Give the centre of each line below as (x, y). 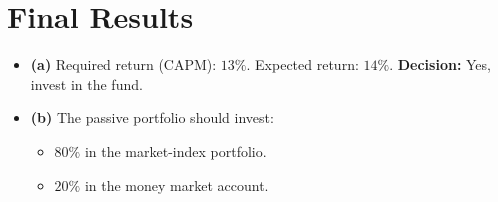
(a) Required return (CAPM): (123, 64)
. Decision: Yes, (440, 64)
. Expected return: (302, 64)
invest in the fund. (86, 83)
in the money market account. (176, 184)
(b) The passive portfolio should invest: (152, 117)
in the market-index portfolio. (175, 150)
